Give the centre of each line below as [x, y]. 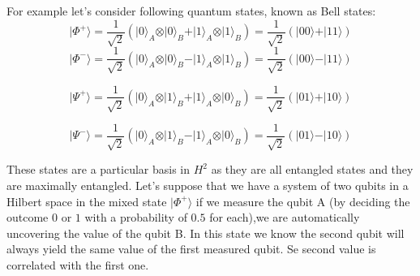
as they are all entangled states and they [312, 169]
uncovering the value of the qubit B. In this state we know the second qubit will [206, 233]
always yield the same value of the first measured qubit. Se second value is [191, 249]
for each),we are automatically [285, 217]
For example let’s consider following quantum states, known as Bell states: [191, 11]
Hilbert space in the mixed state [87, 201]
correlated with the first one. [78, 264]
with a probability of [136, 217]
